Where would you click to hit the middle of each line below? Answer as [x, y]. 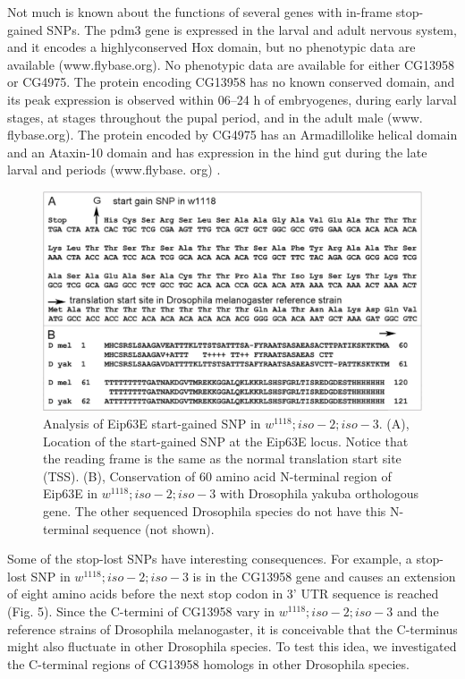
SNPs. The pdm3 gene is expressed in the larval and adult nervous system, [252, 29]
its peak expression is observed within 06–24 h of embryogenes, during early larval [232, 99]
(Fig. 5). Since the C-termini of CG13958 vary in [141, 611]
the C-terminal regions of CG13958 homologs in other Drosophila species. [208, 663]
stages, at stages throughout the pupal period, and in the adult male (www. [215, 117]
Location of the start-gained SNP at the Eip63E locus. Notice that [226, 441]
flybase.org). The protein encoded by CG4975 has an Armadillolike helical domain [232, 135]
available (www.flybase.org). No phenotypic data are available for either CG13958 [231, 64]
